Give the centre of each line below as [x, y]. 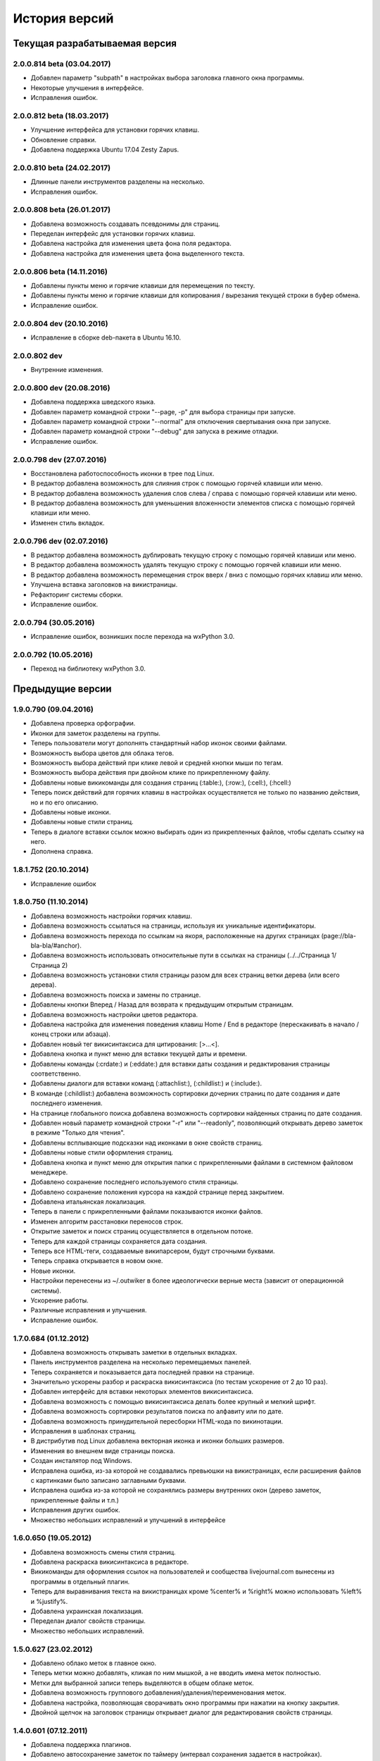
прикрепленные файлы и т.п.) [75, 1500]
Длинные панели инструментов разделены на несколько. [118, 182]
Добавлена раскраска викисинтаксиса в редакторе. [110, 1562]
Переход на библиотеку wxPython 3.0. [88, 668]
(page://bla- [339, 935]
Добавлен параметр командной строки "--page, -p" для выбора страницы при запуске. [163, 411]
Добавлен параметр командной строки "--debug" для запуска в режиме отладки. [154, 431]
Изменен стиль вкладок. [68, 523]
